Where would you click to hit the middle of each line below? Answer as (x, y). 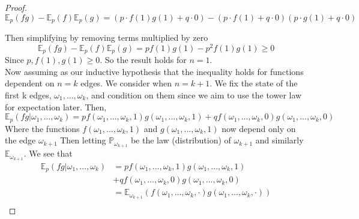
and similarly (279, 140)
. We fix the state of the (254, 83)
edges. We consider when (126, 83)
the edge (20, 140)
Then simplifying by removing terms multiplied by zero (107, 37)
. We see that (48, 153)
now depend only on (259, 128)
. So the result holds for (143, 60)
